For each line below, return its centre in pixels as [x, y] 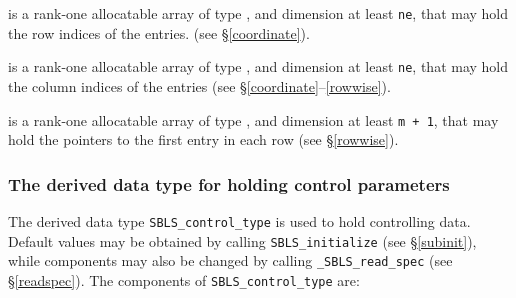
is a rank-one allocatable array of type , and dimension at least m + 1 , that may [253, 119]
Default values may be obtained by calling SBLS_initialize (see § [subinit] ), [242, 240]
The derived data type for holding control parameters [229, 183]
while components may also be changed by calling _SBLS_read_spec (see [230, 260]
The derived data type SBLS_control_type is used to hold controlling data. [239, 220]
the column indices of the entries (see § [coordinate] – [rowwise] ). [199, 85]
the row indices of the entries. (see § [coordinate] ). [159, 32]
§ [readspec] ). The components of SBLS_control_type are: [184, 279]
